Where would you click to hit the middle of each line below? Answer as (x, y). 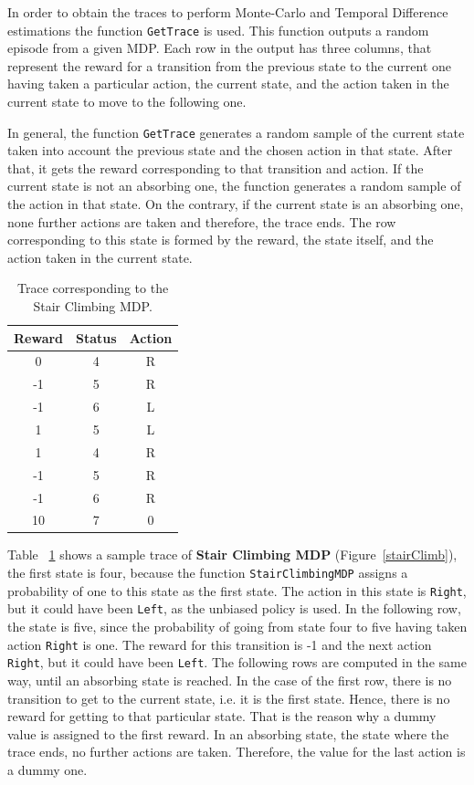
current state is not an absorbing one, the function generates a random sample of (234, 186)
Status (96, 337)
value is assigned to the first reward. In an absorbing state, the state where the (228, 733)
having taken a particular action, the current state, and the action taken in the (228, 84)
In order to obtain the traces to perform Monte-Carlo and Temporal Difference (228, 12)
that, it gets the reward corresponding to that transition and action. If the (216, 167)
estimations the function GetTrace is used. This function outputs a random (218, 30)
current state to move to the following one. (127, 102)
